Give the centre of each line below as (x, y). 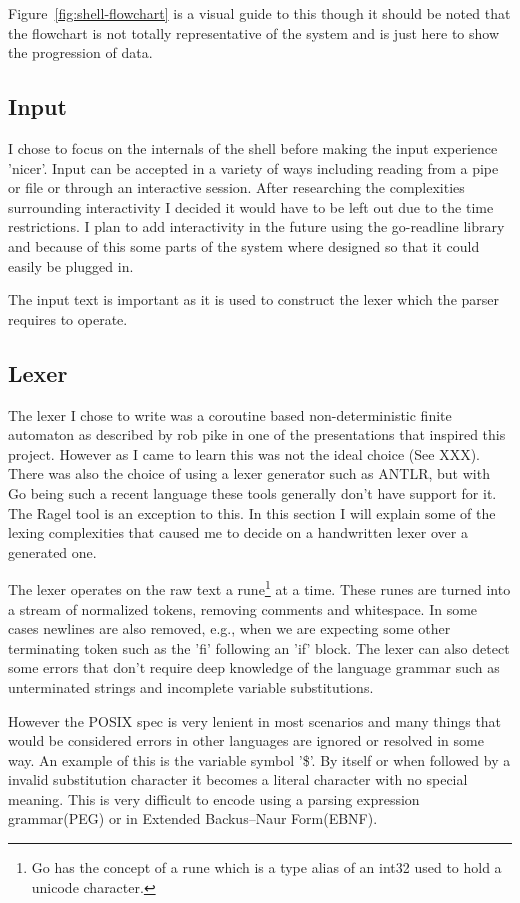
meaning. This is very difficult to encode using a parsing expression (214, 798)
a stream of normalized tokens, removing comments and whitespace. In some (243, 608)
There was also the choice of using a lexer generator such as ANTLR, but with (249, 473)
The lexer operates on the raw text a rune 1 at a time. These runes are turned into (259, 587)
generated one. (52, 551)
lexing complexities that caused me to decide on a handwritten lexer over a (238, 532)
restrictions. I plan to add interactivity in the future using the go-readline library (256, 226)
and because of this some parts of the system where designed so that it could (244, 245)
